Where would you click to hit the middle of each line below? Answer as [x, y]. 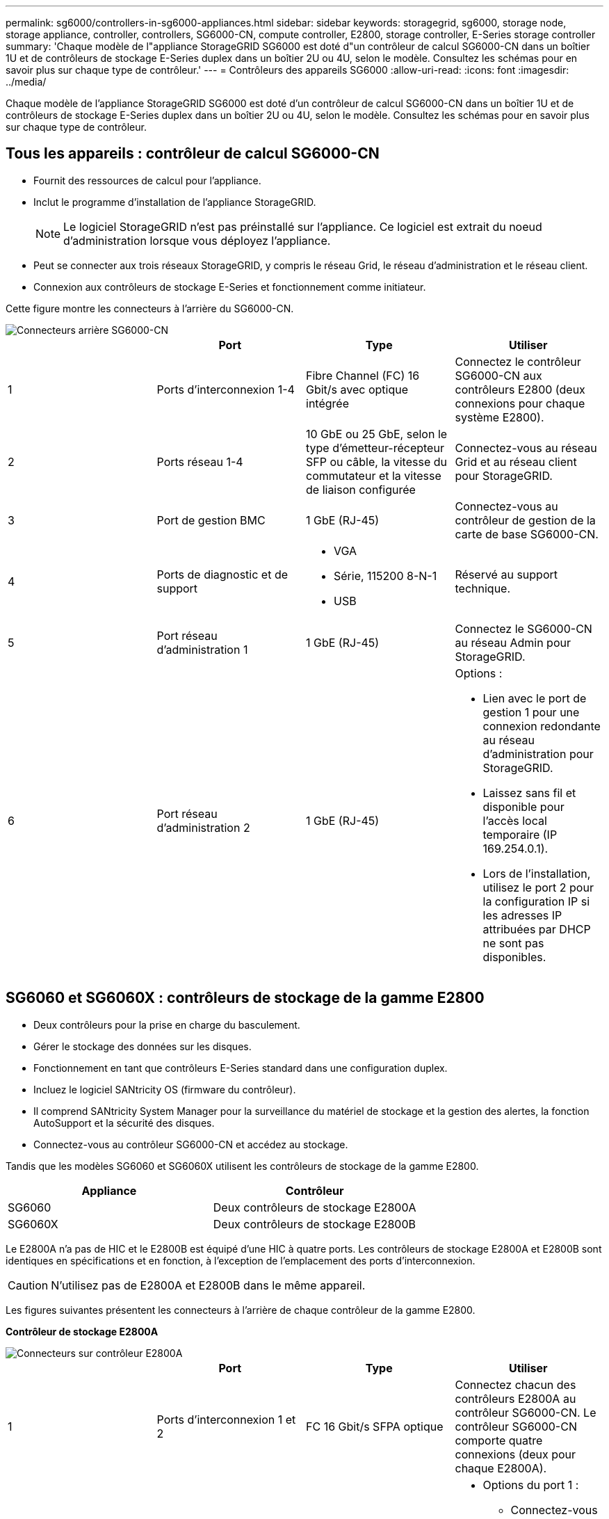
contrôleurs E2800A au [515, 1398]
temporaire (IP [520, 834]
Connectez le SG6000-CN [523, 628]
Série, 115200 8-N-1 [385, 576]
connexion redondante [542, 726]
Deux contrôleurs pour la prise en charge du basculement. [167, 1024]
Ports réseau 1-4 [200, 461]
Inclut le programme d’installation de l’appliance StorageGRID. [175, 202]
